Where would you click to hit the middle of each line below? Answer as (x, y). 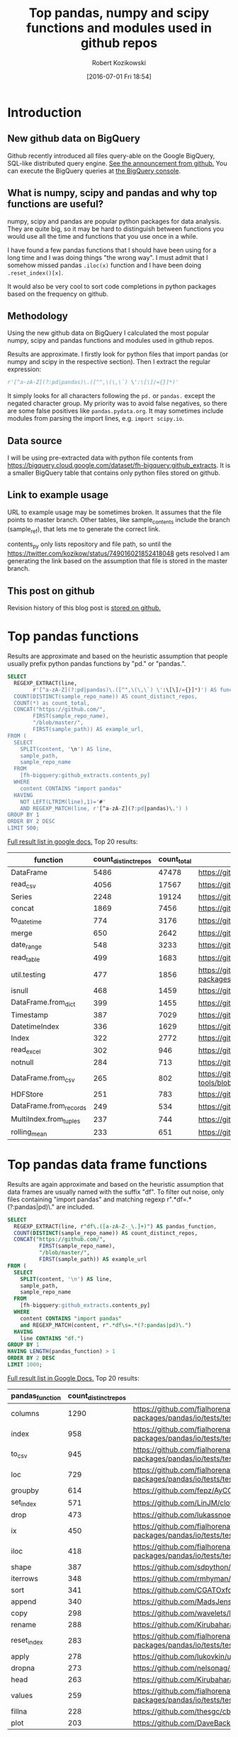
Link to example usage (58, 495)
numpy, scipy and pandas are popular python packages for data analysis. (114, 221)
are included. (75, 1206)
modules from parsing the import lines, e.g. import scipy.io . (96, 419)
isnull (19, 990)
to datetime (27, 921)
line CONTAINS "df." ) (52, 1338)
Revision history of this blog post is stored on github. (84, 608)
